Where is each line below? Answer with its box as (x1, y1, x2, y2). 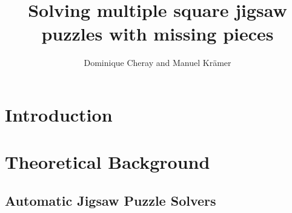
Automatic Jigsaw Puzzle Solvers (5, 191, 216, 209)
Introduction (5, 102, 113, 126)
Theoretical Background (5, 149, 210, 174)
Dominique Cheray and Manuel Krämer (84, 56, 231, 69)
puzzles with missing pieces (41, 21, 274, 46)
